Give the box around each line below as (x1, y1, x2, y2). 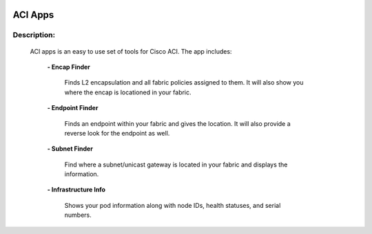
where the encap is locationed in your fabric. (64, 88, 192, 96)
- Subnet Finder (47, 145, 93, 153)
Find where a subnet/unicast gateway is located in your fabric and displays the (64, 160, 288, 169)
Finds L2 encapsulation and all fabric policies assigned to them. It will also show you (64, 78, 304, 87)
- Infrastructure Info (47, 186, 106, 194)
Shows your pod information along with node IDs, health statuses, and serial (64, 201, 281, 209)
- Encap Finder (47, 63, 91, 71)
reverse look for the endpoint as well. (64, 129, 170, 137)
